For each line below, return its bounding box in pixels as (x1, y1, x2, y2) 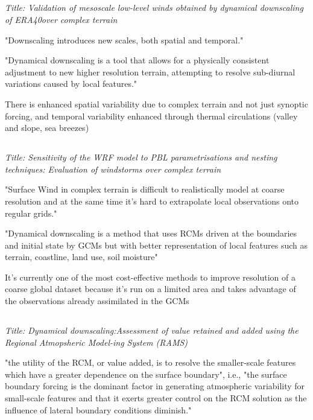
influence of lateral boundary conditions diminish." (5, 403, 192, 416)
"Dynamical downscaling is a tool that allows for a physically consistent (5, 54, 270, 66)
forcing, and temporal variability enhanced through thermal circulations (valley (5, 109, 298, 122)
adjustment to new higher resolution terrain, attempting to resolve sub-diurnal (5, 65, 296, 78)
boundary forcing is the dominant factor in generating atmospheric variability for (5, 380, 305, 392)
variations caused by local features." (5, 77, 138, 90)
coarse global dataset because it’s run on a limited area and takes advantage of (5, 282, 296, 295)
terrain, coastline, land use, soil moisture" (5, 250, 158, 263)
